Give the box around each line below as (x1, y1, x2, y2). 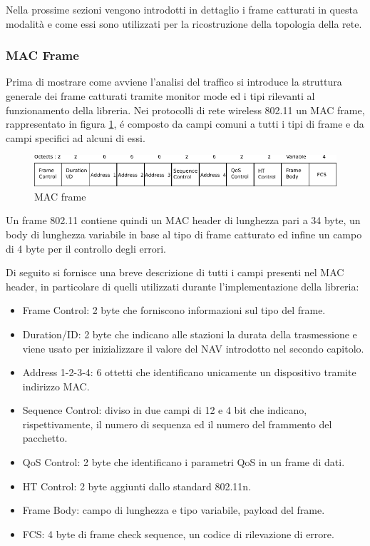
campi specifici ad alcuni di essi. (6, 130, 145, 145)
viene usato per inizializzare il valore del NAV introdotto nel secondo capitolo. (22, 340, 364, 355)
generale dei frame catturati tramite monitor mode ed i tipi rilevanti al (6, 89, 315, 103)
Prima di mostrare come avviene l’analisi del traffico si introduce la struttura (6, 74, 342, 89)
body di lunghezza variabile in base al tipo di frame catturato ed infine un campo (6, 226, 362, 241)
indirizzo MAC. (22, 378, 90, 393)
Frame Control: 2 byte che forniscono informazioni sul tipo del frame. (22, 303, 326, 318)
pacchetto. (22, 430, 68, 445)
